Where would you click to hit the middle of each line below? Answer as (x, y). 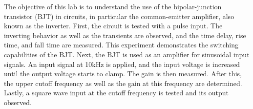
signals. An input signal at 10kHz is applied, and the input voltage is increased (122, 64)
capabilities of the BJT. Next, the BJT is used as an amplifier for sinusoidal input (127, 54)
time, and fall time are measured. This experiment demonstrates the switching (121, 45)
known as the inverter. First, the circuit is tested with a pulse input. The (113, 26)
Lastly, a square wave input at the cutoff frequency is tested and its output (116, 93)
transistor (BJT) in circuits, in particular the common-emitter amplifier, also (119, 16)
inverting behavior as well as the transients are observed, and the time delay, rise (125, 35)
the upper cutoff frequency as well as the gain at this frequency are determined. (123, 83)
